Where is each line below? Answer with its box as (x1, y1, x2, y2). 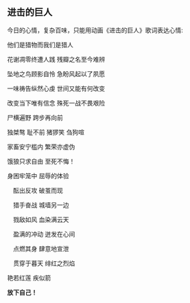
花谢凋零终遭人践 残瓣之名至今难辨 (7, 55, 105, 63)
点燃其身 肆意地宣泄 (12, 244, 69, 252)
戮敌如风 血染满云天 (12, 215, 69, 223)
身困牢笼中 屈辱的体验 (7, 171, 69, 180)
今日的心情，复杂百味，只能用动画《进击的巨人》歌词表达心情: (7, 26, 184, 34)
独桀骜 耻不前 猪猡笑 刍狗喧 (7, 128, 84, 136)
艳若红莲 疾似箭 (7, 274, 51, 282)
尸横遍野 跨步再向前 (7, 113, 63, 121)
